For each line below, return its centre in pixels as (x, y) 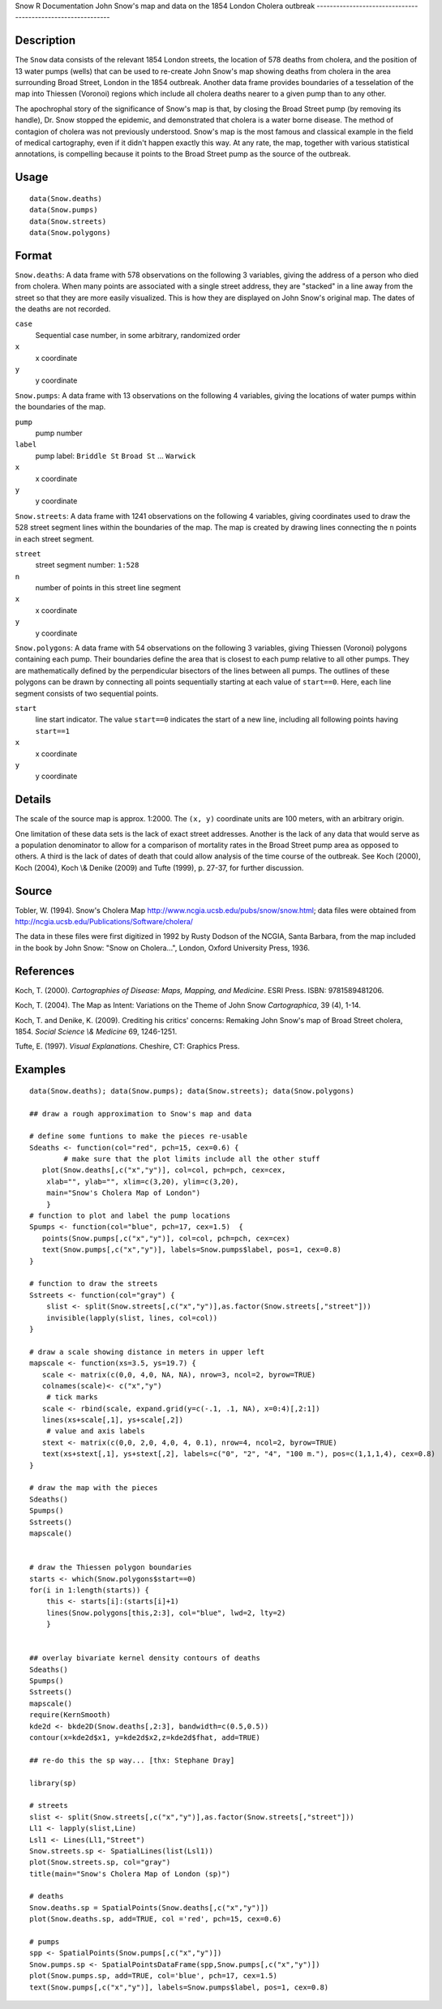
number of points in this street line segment (108, 588)
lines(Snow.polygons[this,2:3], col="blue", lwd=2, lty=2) (166, 1613)
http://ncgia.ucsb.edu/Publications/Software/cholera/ (104, 922)
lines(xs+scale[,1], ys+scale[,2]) (113, 1420)
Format (34, 255)
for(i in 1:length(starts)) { (90, 1590)
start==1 (53, 731)
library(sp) (53, 1783)
